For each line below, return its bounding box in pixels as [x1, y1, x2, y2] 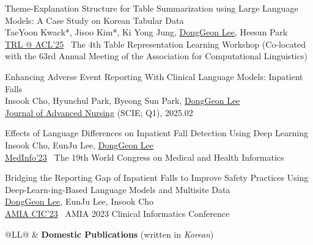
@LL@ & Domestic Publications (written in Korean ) [5, 227, 214, 240]
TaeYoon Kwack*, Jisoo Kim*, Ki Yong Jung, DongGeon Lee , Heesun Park [5, 26, 288, 38]
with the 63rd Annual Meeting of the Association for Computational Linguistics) [5, 49, 307, 62]
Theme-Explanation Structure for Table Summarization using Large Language [5, 2, 298, 14]
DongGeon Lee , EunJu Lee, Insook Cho [5, 195, 154, 208]
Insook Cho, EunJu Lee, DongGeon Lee [5, 138, 154, 151]
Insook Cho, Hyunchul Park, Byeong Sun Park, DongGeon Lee [5, 94, 240, 107]
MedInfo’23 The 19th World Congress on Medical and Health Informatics [5, 150, 284, 163]
